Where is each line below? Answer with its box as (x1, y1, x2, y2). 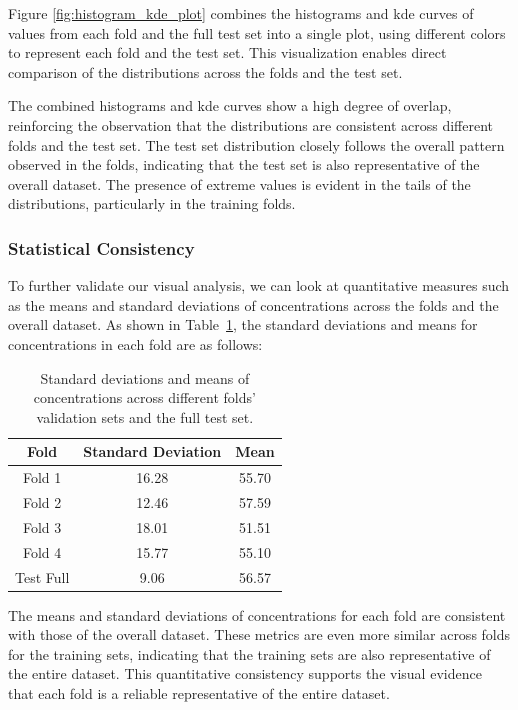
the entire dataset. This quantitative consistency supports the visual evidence (8, 663, 482, 684)
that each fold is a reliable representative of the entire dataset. (8, 683, 390, 703)
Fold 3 (23, 516, 62, 537)
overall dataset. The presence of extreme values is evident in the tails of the (8, 173, 471, 194)
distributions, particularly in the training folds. (8, 193, 296, 214)
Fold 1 (23, 467, 62, 488)
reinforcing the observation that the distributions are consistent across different (8, 114, 493, 135)
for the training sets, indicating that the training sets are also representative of (8, 643, 491, 664)
